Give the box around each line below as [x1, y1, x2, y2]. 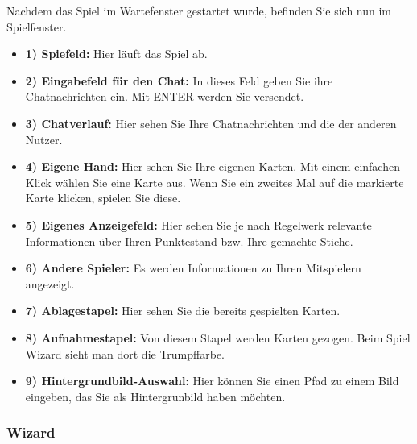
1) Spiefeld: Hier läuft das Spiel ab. [25, 45, 208, 62]
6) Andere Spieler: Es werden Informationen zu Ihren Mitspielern [25, 259, 361, 276]
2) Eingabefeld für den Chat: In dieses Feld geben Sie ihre [25, 72, 333, 89]
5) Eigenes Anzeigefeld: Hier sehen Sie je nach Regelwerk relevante [25, 216, 372, 233]
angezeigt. [25, 275, 75, 292]
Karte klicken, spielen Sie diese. [25, 189, 181, 206]
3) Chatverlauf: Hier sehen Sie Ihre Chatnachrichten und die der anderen [25, 114, 397, 131]
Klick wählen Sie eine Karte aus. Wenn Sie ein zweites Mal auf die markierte [25, 173, 404, 190]
